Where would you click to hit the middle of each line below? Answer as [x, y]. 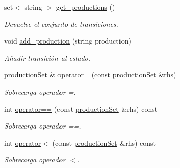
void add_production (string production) [68, 41]
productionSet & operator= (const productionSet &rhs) [90, 75]
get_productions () [86, 7]
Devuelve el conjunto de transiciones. [61, 24]
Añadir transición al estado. [47, 57]
